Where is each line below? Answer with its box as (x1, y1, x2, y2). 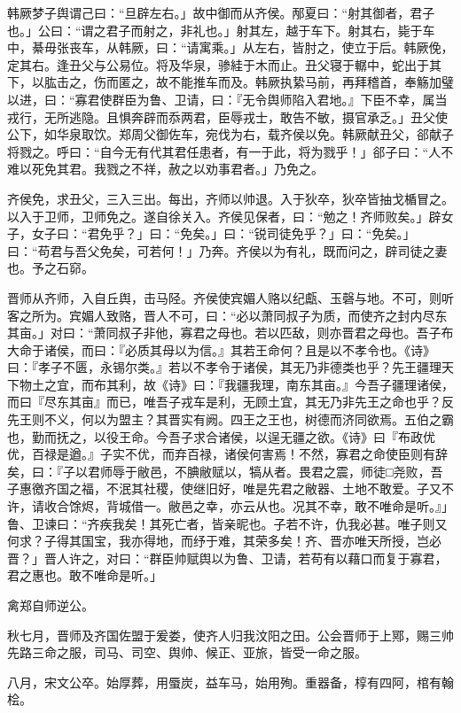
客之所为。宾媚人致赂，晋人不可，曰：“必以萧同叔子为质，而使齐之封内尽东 (7, 306, 448, 324)
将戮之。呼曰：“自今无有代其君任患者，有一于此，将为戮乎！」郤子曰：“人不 (7, 142, 454, 160)
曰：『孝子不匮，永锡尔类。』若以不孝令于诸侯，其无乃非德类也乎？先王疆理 (7, 358, 441, 376)
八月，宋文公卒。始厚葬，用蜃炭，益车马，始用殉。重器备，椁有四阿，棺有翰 (7, 672, 454, 691)
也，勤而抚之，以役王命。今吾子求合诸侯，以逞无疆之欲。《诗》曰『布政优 (7, 427, 435, 446)
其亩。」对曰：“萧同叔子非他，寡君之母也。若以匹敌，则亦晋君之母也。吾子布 (7, 323, 454, 342)
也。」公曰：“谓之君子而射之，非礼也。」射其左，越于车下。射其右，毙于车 (7, 20, 435, 39)
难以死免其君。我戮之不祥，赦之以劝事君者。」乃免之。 (7, 159, 324, 178)
